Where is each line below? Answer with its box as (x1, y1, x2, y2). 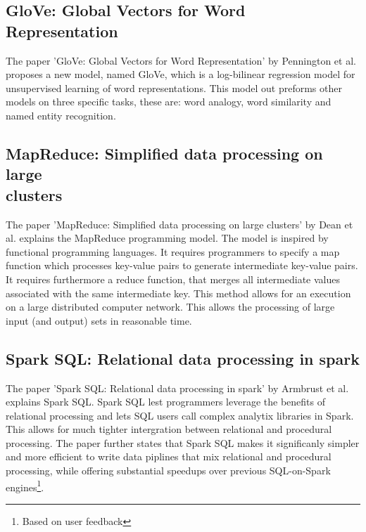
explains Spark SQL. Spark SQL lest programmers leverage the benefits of (6, 394, 326, 409)
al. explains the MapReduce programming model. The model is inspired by (6, 231, 329, 245)
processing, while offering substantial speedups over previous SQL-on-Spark (6, 463, 331, 478)
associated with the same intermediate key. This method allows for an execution (6, 285, 351, 300)
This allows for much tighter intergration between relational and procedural (6, 422, 332, 436)
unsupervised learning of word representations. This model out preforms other (6, 80, 342, 95)
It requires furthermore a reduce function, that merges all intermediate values (6, 271, 340, 286)
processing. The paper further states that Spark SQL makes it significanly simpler (6, 435, 360, 450)
